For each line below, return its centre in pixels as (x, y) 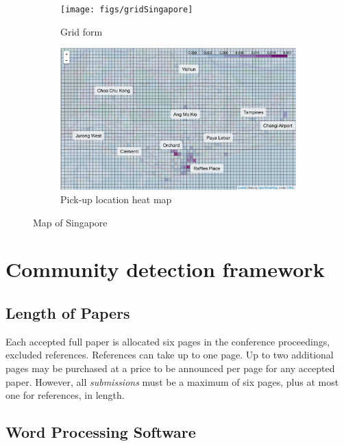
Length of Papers (68, 313)
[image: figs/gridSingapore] (127, 10)
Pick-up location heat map (116, 199)
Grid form (82, 31)
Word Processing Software (101, 432)
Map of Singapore (70, 222)
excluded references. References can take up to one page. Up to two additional (170, 355)
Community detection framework (165, 269)
